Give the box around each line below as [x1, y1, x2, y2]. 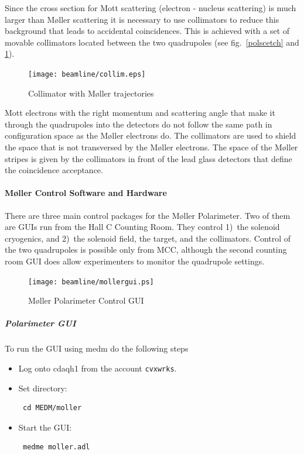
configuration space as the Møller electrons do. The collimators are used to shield [5, 129, 296, 142]
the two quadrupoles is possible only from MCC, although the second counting [5, 243, 287, 256]
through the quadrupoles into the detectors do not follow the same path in [5, 118, 272, 130]
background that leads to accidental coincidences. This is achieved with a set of [5, 25, 290, 37]
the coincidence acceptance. [5, 164, 103, 176]
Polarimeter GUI [5, 317, 76, 329]
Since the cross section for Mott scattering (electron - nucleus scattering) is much [5, 2, 296, 13]
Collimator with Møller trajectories [28, 87, 154, 99]
